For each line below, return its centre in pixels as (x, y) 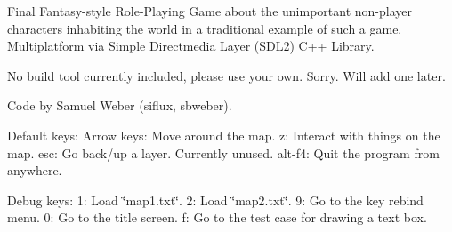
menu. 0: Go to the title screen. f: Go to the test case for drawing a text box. (217, 217)
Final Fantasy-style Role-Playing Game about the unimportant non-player (210, 11)
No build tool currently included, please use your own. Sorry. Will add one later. (226, 75)
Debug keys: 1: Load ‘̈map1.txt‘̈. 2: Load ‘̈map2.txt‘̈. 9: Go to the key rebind (215, 200)
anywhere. (35, 170)
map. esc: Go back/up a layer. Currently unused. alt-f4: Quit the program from (223, 152)
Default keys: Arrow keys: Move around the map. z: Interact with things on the (224, 135)
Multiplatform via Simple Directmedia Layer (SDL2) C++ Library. (191, 46)
